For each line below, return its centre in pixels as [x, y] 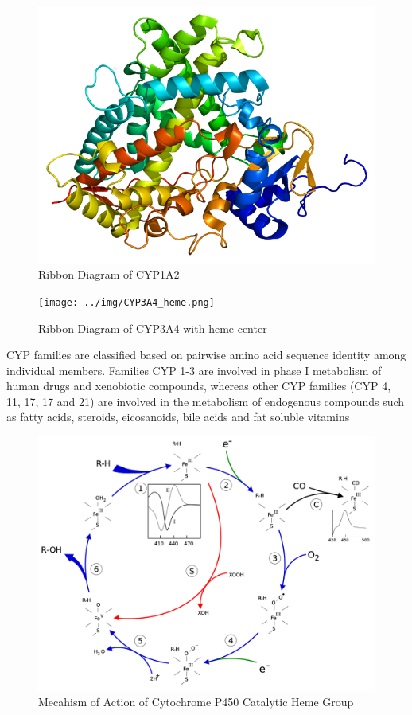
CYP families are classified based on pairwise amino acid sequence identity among [206, 355]
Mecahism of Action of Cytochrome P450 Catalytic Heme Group [196, 702]
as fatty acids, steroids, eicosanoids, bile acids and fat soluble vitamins [178, 417]
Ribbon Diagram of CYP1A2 [109, 274]
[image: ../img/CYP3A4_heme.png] [126, 302]
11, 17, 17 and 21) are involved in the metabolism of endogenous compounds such [206, 401]
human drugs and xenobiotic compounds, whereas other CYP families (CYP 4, [199, 386]
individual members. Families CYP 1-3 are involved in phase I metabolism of [194, 370]
